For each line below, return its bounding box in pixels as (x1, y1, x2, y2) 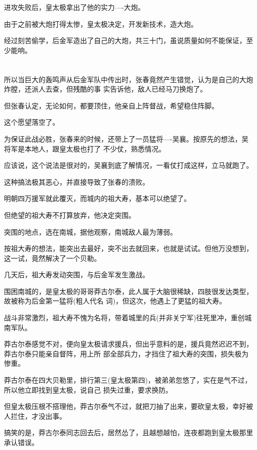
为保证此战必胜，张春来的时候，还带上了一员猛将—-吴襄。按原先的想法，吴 (4, 133, 249, 144)
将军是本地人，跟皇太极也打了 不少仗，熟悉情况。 (4, 143, 166, 153)
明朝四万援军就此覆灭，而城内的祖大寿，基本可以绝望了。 (4, 193, 191, 203)
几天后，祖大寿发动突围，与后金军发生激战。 (4, 269, 149, 280)
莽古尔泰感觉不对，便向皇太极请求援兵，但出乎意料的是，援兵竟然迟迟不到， (4, 339, 253, 349)
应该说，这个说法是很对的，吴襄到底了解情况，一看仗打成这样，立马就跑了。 (4, 160, 253, 170)
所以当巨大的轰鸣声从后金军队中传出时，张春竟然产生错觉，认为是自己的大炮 (4, 74, 253, 84)
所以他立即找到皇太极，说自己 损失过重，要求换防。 (4, 384, 172, 395)
